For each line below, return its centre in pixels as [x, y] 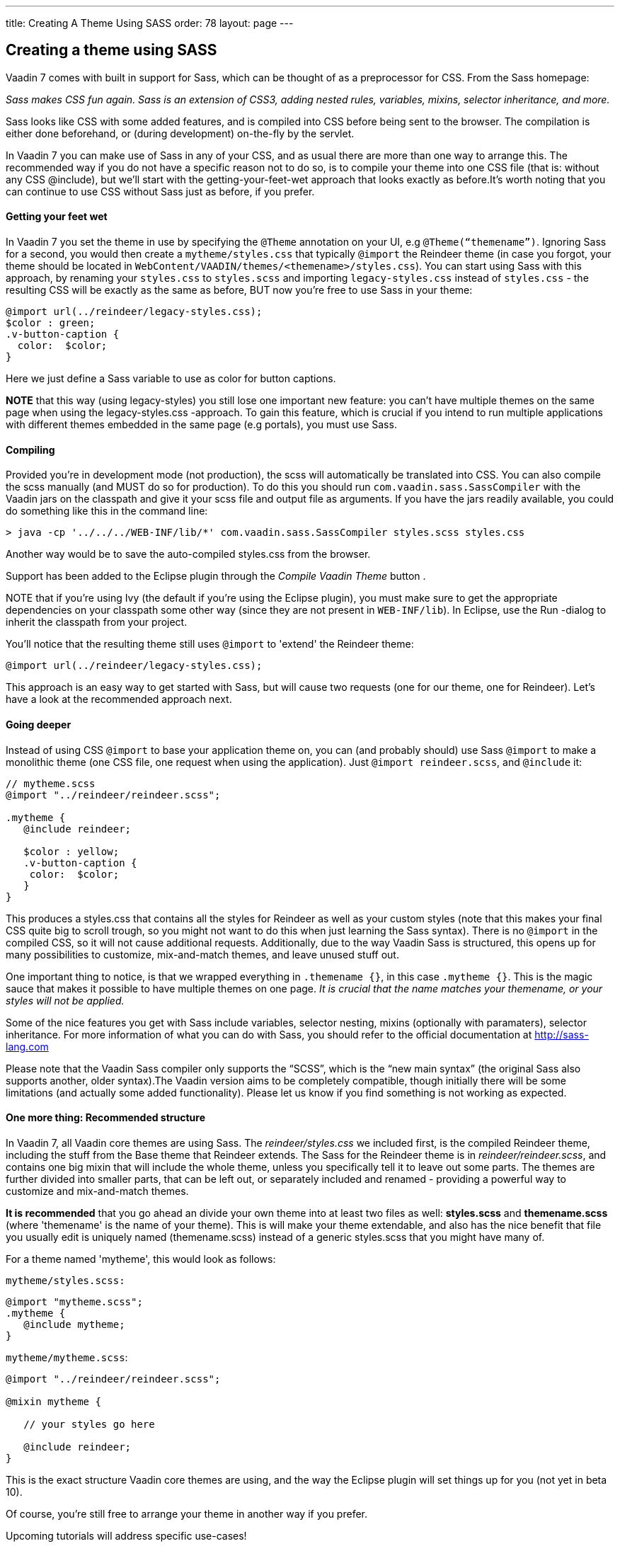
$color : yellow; [71, 851]
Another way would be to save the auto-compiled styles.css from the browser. [188, 554]
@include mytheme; [74, 1324]
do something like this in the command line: [107, 511]
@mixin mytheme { [53, 1401]
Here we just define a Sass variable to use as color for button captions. [171, 379]
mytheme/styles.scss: [65, 1280]
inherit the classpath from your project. [97, 622]
